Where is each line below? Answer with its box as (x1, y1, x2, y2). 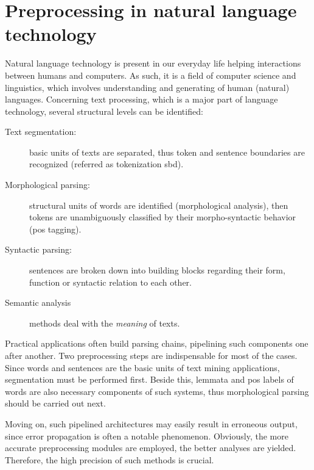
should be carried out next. (5, 397, 106, 410)
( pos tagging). (29, 222, 82, 235)
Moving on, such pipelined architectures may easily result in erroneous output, (5, 417, 298, 430)
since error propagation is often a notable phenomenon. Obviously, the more (5, 429, 288, 442)
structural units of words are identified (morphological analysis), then (29, 198, 288, 211)
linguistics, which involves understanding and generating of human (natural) (5, 81, 290, 93)
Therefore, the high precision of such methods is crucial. (5, 453, 214, 466)
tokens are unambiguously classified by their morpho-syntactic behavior (29, 211, 296, 223)
